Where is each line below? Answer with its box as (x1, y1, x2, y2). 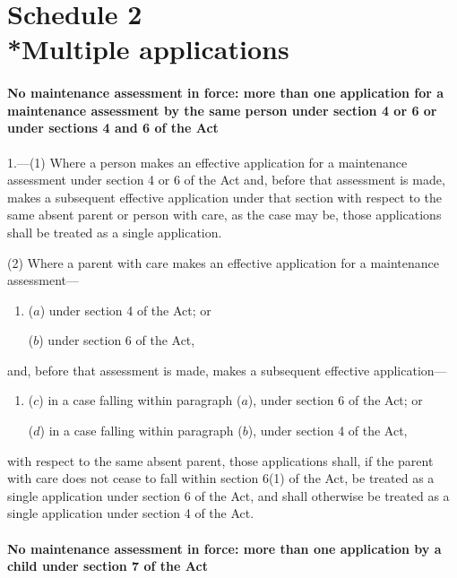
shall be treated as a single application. (7, 222, 222, 241)
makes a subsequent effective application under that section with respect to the (7, 187, 442, 206)
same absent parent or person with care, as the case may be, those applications (7, 205, 442, 224)
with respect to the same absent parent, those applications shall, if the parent (7, 451, 434, 470)
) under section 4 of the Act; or (39, 300, 211, 319)
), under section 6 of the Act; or (247, 391, 423, 410)
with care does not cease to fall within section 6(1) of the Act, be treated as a (7, 469, 435, 487)
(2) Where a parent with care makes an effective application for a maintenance (7, 253, 440, 272)
